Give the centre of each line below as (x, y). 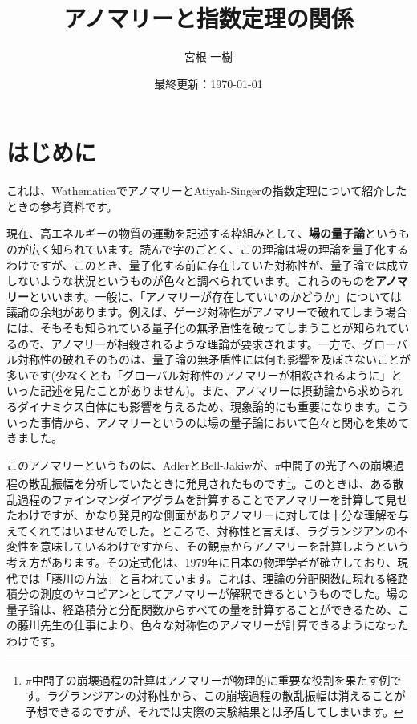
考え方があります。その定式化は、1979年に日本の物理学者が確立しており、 (202, 561)
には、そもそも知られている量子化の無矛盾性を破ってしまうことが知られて (202, 327)
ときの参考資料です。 (62, 206)
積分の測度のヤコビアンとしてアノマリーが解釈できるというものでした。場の (208, 594)
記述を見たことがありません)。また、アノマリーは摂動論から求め (210, 390)
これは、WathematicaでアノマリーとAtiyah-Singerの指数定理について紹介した (207, 191)
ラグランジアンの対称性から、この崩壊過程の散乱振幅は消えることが (226, 696)
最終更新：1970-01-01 (208, 83)
